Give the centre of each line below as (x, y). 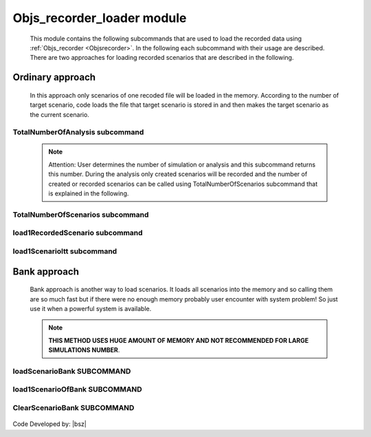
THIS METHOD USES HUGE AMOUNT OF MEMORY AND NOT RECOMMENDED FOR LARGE (179, 340)
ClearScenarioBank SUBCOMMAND (74, 407)
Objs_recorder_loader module (100, 18)
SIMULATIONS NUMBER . (84, 350)
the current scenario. (59, 114)
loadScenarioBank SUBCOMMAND (72, 371)
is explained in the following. (89, 193)
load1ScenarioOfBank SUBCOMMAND (77, 390)
